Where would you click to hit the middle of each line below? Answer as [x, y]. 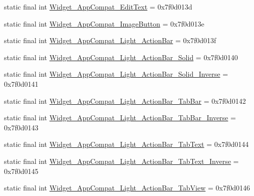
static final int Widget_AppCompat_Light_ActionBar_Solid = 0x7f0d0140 [121, 57]
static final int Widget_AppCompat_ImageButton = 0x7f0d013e [104, 23]
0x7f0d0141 [21, 83]
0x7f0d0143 [21, 127]
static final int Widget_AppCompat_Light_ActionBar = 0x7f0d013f [110, 40]
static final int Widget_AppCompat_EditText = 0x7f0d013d [98, 7]
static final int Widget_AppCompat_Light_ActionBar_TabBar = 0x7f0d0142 [125, 101]
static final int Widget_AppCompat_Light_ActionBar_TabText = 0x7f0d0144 [126, 144]
